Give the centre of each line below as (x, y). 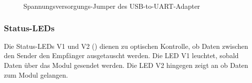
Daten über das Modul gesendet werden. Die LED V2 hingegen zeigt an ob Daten (126, 65)
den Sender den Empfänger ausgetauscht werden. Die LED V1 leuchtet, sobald (121, 55)
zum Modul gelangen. (36, 74)
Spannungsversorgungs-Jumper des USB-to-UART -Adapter (112, 6)
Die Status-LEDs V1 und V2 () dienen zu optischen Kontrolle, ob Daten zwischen (126, 46)
